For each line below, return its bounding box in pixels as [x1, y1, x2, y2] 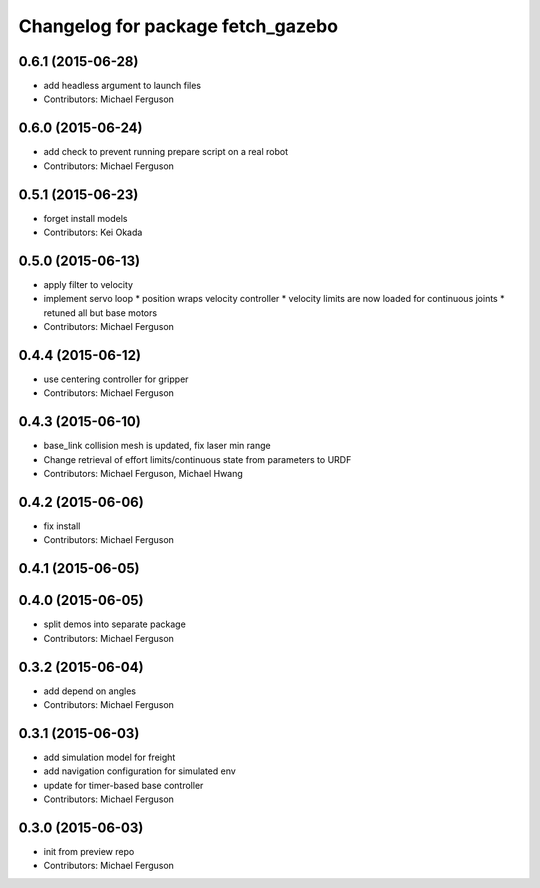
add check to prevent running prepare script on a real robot [43, 146, 289, 158]
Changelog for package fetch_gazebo [18, 15, 339, 37]
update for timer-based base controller [43, 779, 204, 791]
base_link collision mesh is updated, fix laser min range [43, 440, 271, 452]
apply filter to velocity [43, 278, 134, 290]
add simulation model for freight [43, 751, 176, 763]
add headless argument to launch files [43, 80, 202, 92]
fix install [43, 520, 81, 532]
